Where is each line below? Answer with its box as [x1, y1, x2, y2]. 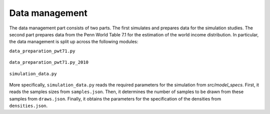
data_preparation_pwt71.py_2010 [9, 60, 88, 65]
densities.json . [9, 103, 48, 109]
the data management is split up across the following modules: [9, 39, 138, 45]
